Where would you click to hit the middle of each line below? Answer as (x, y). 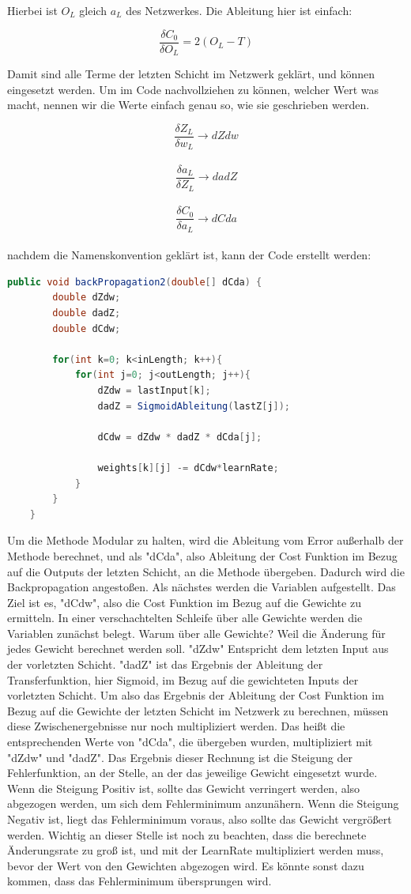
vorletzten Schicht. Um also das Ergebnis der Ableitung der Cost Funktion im (196, 695)
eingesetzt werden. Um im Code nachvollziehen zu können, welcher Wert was (193, 89)
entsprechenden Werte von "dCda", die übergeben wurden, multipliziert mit (190, 742)
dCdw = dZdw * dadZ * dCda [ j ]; (180, 437)
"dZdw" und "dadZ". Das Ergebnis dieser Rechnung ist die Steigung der (180, 757)
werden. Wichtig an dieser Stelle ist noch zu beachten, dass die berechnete (187, 834)
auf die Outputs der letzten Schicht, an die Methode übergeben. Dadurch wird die (206, 571)
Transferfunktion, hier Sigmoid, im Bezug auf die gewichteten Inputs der (183, 679)
